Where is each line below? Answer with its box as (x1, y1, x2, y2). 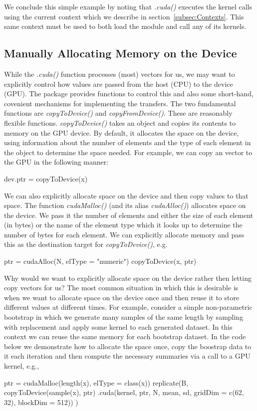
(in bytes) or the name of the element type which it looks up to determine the (4, 219, 243, 230)
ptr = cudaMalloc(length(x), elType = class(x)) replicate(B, (4, 377, 189, 388)
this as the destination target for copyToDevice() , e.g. (4, 239, 168, 249)
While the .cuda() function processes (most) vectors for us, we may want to (4, 68, 235, 79)
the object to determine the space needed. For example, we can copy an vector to (4, 147, 253, 157)
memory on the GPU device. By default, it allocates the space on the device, (4, 127, 239, 138)
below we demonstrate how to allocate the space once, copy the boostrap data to (4, 341, 252, 351)
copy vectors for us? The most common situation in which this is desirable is (4, 282, 239, 293)
